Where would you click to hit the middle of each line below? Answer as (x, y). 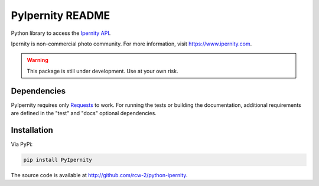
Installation (32, 130)
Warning (38, 60)
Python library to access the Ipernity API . (61, 33)
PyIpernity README (61, 15)
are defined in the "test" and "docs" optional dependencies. (84, 113)
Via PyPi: (22, 144)
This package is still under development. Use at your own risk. (102, 71)
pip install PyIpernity (58, 160)
